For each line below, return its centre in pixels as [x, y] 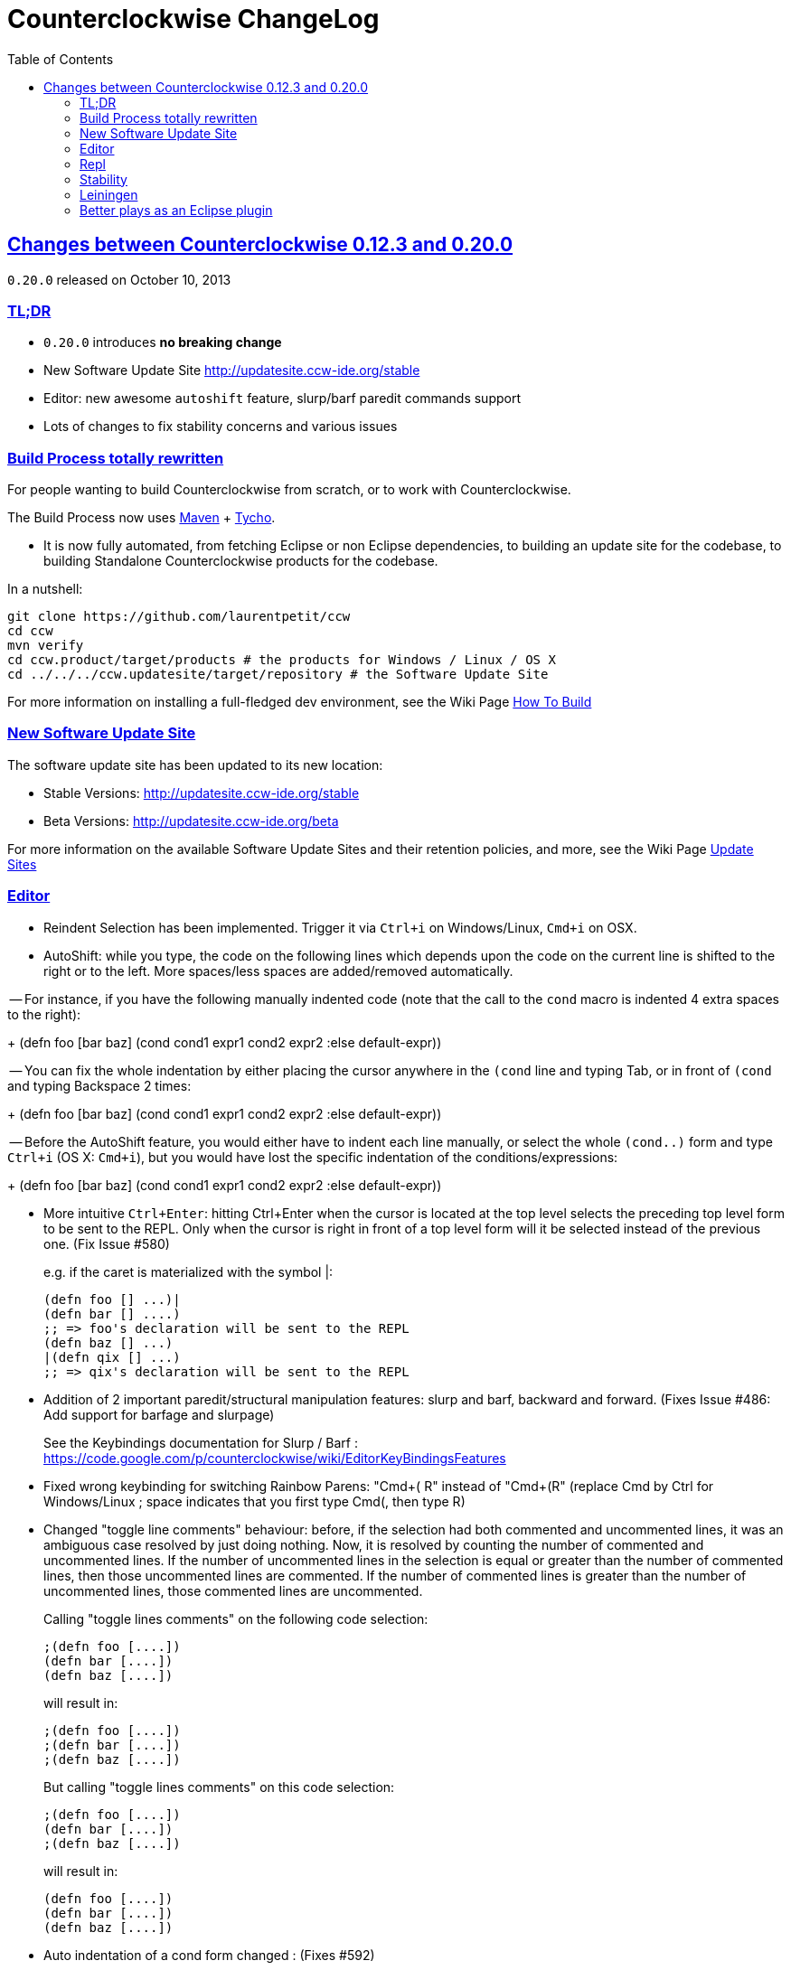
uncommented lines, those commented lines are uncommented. [233, 1590]
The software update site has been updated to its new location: [195, 765]
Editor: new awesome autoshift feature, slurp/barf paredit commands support [282, 399]
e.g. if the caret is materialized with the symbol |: [188, 1271]
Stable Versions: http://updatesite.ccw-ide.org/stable [202, 793]
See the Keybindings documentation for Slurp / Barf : [201, 1442]
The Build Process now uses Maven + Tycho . [141, 518]
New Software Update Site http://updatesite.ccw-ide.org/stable [232, 371]
